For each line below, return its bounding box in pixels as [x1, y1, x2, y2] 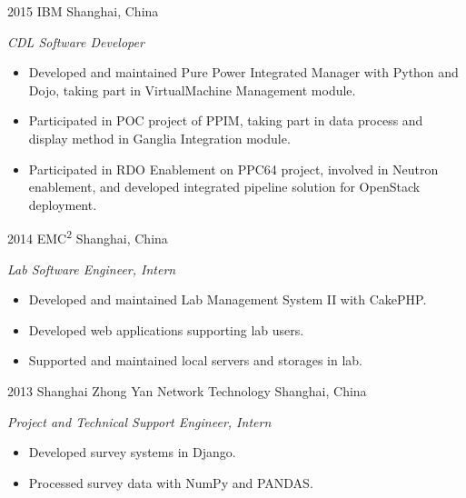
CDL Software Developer [7, 32, 144, 51]
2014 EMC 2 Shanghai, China [7, 226, 168, 247]
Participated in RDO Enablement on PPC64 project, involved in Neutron [28, 159, 439, 178]
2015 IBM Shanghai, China [7, 2, 159, 20]
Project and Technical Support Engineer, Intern [7, 412, 272, 431]
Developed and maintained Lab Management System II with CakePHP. [28, 290, 427, 309]
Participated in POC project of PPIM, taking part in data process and [28, 111, 423, 130]
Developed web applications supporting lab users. [28, 320, 304, 339]
